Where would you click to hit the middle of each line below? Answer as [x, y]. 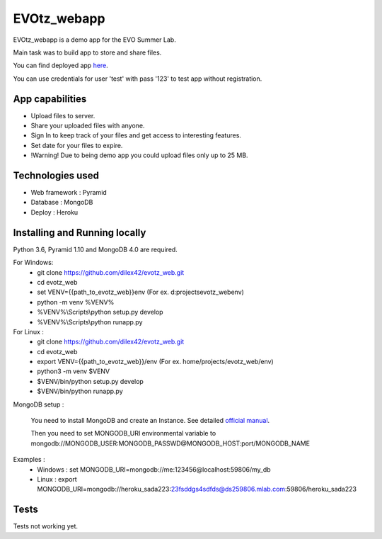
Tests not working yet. [45, 526]
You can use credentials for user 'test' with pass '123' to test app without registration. [138, 79]
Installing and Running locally [80, 233]
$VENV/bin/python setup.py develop [91, 381]
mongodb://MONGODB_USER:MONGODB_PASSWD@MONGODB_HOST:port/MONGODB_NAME [170, 443]
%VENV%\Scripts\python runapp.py [90, 322]
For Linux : [28, 331]
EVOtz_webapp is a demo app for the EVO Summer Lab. [94, 40]
